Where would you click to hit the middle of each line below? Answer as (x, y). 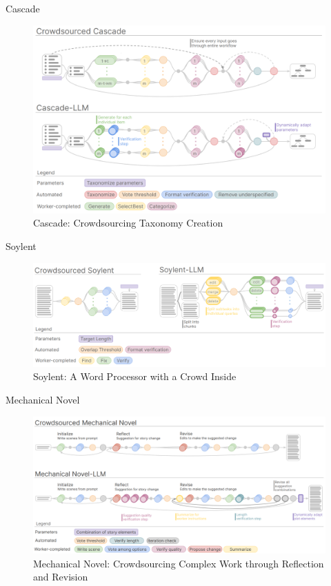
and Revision (61, 577)
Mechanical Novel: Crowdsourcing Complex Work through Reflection (179, 563)
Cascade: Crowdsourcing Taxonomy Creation (128, 223)
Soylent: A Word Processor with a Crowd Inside (135, 376)
